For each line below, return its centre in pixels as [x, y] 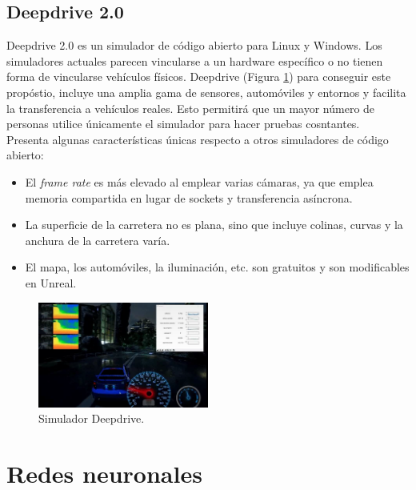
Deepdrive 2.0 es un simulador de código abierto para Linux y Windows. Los [194, 45]
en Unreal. [51, 282]
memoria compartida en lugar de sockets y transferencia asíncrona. [189, 197]
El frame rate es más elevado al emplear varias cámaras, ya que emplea [199, 181]
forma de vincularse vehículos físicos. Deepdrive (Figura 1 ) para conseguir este [199, 76]
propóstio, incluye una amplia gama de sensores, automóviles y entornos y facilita [206, 92]
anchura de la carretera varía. [98, 240]
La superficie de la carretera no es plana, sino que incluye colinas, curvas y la [214, 225]
